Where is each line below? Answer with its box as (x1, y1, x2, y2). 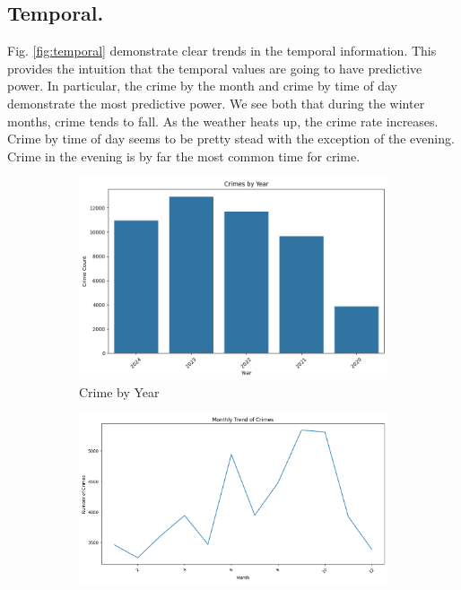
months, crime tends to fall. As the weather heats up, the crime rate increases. (7, 111, 439, 130)
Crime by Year (79, 383, 160, 402)
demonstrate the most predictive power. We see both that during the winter (7, 93, 425, 112)
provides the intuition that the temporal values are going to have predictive (7, 58, 422, 77)
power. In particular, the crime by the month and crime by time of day (7, 76, 397, 95)
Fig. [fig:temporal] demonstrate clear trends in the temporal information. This (7, 41, 437, 60)
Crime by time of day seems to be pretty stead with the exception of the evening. (7, 129, 455, 148)
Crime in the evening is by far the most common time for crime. (7, 146, 361, 165)
